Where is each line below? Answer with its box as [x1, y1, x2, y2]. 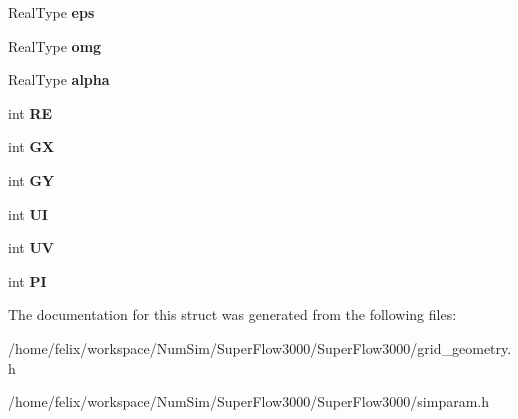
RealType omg [8, 35, 102, 56]
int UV [8, 237, 54, 258]
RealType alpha [8, 69, 110, 90]
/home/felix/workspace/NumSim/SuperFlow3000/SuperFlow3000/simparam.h [8, 391, 490, 412]
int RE [8, 102, 53, 123]
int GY [8, 169, 55, 190]
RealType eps [8, 2, 95, 22]
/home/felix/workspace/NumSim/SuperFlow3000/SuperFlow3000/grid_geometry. [8, 337, 512, 358]
